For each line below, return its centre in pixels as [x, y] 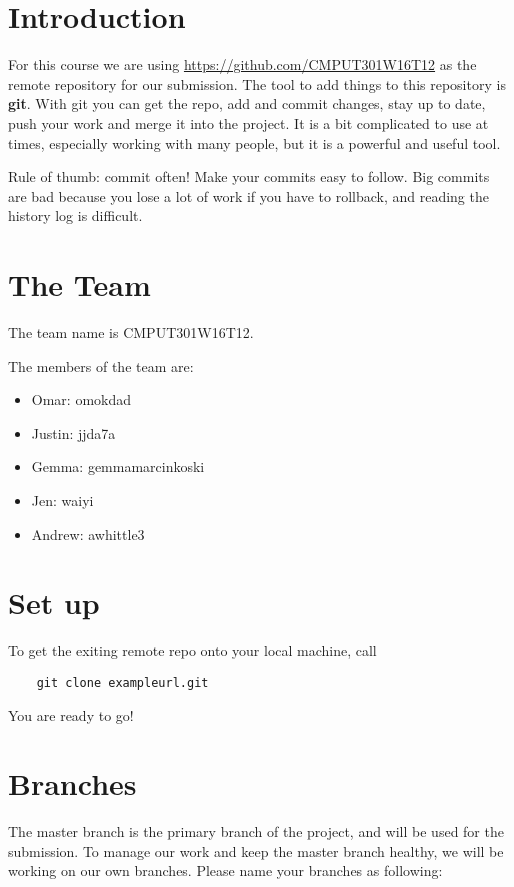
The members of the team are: [101, 365]
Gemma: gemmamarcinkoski [118, 466]
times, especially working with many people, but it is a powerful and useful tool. [254, 142]
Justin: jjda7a [73, 432]
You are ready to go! [71, 714]
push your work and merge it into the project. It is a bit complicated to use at [248, 122]
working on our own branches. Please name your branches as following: [225, 870]
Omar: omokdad [81, 399]
